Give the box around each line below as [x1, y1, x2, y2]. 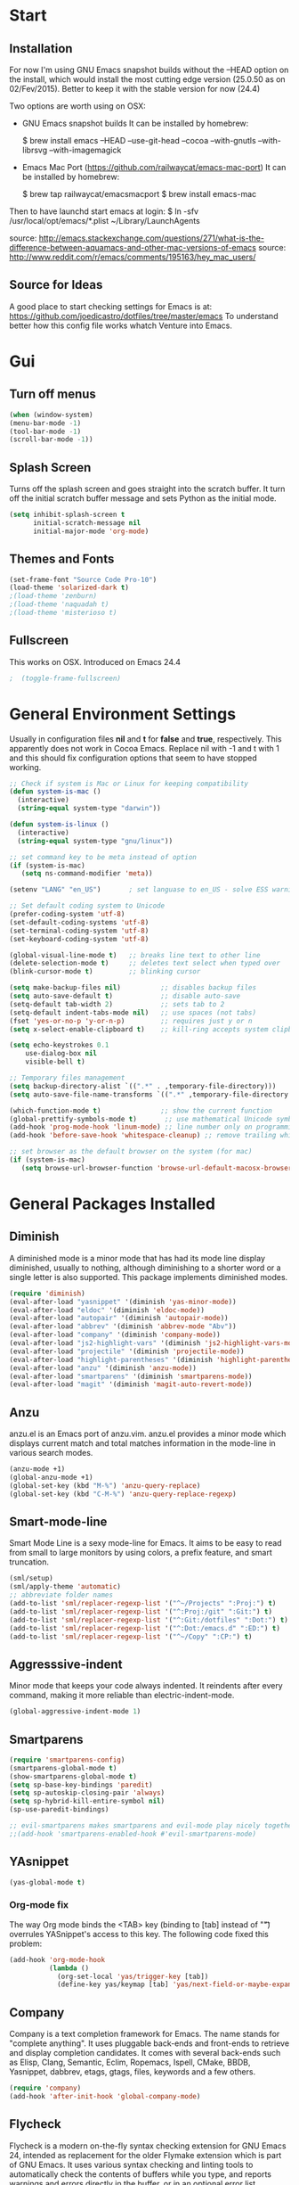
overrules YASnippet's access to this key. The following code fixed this [9, 1928, 269, 1939]
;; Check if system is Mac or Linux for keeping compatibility [9, 779, 249, 788]
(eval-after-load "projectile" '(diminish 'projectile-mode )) [9, 1347, 245, 1356]
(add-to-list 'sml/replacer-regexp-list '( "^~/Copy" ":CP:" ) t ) [9, 1632, 253, 1641]
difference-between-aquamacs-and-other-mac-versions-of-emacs [9, 242, 256, 252]
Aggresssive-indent [9, 1656, 123, 1672]
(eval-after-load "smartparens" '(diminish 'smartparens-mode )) [9, 1372, 253, 1381]
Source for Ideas [9, 277, 103, 292]
